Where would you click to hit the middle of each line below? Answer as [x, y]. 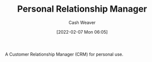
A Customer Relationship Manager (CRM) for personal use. [64, 54]
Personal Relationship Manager [82, 9]
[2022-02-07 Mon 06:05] [82, 32]
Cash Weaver [82, 22]
